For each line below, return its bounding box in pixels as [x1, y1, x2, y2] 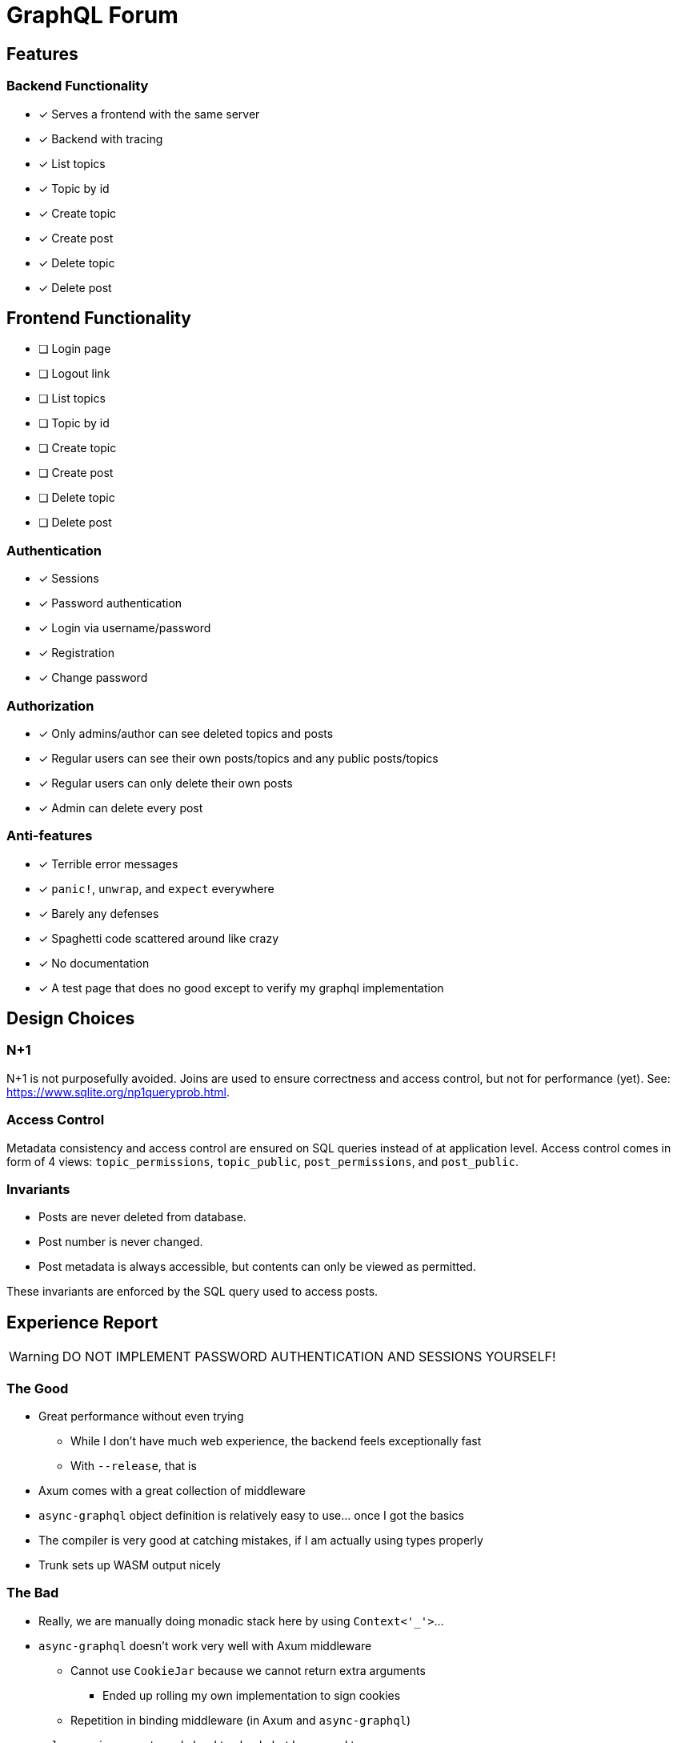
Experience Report [6, 1312, 158, 1332]
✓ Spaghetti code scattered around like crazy [38, 931, 279, 945]
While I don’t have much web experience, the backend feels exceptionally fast [70, 1433, 482, 1448]
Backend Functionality [6, 78, 149, 94]
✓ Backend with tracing [38, 131, 163, 146]
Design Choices [6, 1008, 135, 1029]
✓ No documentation [38, 956, 150, 970]
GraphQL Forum [6, 2, 178, 29]
